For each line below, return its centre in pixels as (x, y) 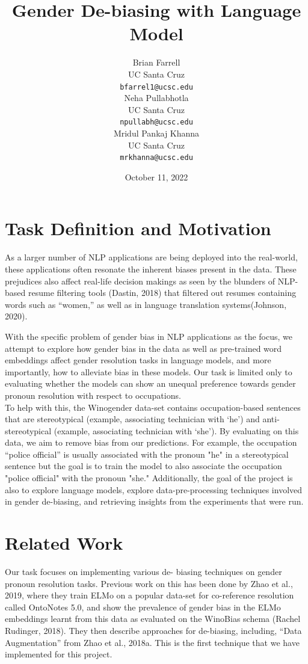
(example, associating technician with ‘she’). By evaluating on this (176, 430)
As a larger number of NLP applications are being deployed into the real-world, (151, 257)
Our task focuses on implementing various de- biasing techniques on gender (143, 571)
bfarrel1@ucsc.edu (156, 87)
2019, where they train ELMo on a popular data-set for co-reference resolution (149, 595)
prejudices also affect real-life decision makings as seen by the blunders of (140, 281)
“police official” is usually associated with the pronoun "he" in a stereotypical (147, 454)
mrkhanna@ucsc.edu (156, 158)
